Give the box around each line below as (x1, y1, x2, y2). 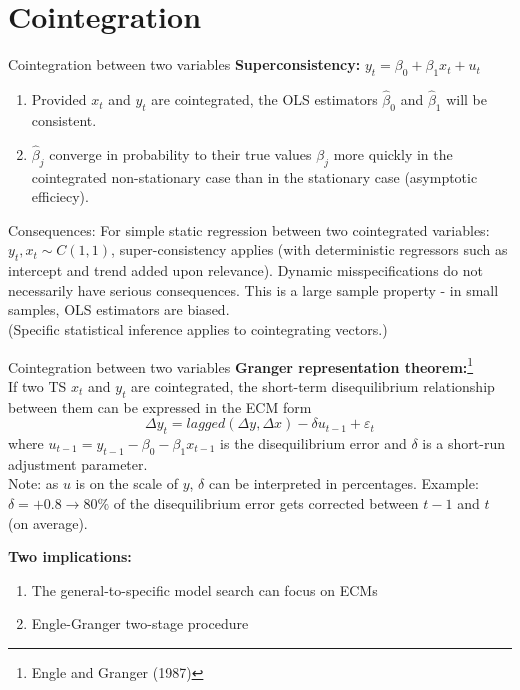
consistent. (31, 109, 97, 130)
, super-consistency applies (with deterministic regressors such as (111, 239, 508, 260)
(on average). (8, 512, 88, 533)
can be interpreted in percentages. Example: (208, 473, 479, 494)
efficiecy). (31, 186, 89, 207)
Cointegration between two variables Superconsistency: (8, 54, 361, 75)
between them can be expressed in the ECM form (8, 396, 312, 417)
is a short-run (422, 432, 505, 453)
